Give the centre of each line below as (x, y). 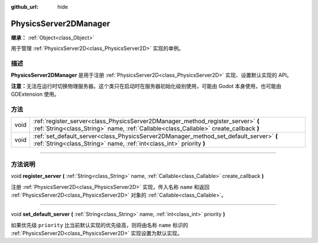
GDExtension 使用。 (35, 95)
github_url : (24, 7)
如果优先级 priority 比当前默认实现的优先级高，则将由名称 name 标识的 (100, 225)
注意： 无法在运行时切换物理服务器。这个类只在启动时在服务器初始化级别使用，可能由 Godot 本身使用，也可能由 (146, 86)
